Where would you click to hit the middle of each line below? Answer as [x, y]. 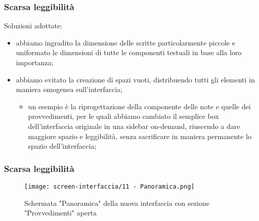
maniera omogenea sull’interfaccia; [69, 89]
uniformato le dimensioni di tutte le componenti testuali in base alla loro [129, 52]
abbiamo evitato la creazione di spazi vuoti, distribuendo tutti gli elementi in [135, 79]
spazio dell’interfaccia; [62, 146]
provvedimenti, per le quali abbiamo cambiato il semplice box [123, 116]
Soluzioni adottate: [33, 26]
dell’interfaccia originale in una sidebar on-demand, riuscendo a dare [134, 126]
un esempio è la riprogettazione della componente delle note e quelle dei [139, 106]
